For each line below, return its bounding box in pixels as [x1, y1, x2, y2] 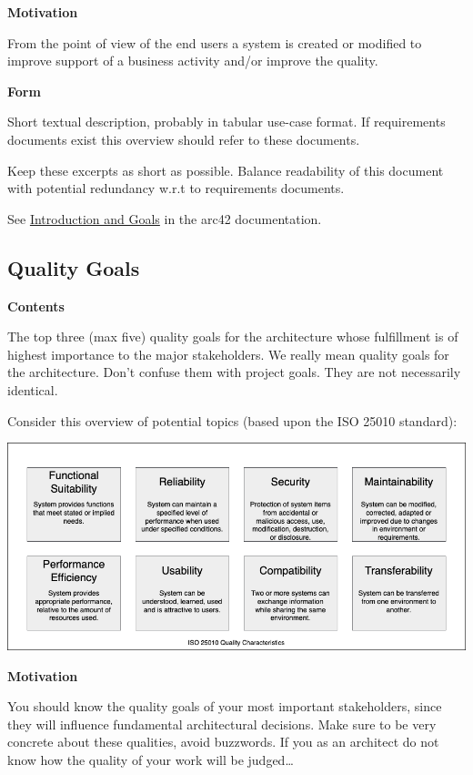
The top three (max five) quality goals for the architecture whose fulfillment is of [7, 327, 458, 346]
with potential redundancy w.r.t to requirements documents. [7, 178, 345, 198]
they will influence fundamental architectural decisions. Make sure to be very [7, 714, 437, 733]
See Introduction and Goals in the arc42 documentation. [7, 209, 322, 228]
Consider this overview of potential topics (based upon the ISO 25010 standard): [7, 411, 458, 430]
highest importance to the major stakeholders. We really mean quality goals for [7, 344, 449, 363]
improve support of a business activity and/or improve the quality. [7, 51, 378, 70]
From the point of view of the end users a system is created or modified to [7, 33, 422, 52]
